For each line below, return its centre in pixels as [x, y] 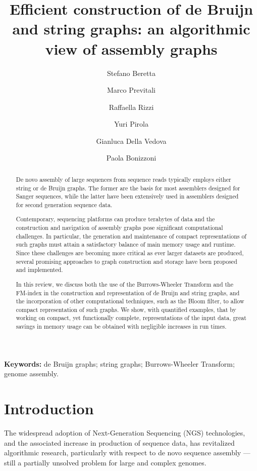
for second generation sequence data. [64, 204]
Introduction [49, 408]
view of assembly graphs [131, 48]
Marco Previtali [131, 90]
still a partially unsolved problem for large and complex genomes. [105, 462]
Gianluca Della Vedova [131, 141]
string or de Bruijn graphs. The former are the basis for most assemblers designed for [128, 188]
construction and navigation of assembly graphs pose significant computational [119, 228]
